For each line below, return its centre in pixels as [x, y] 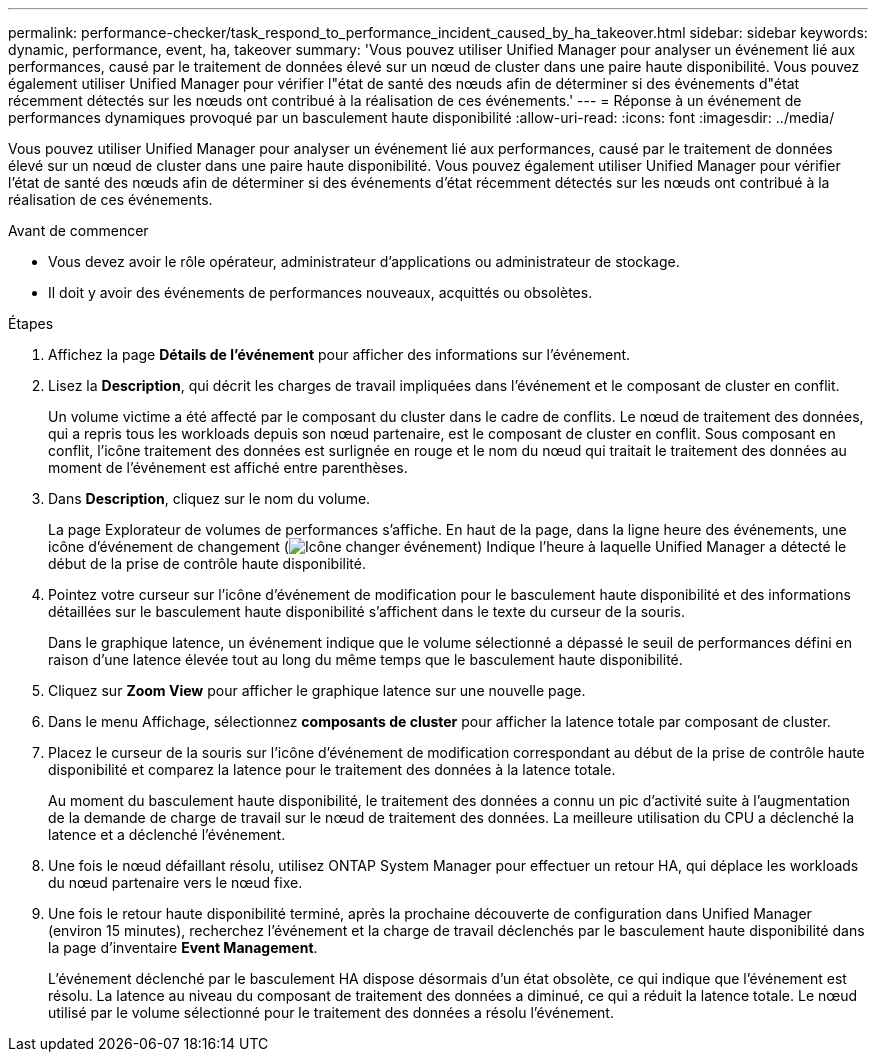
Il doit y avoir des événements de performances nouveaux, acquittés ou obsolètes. [320, 292]
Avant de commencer [78, 230]
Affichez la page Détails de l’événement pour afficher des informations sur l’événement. [339, 354]
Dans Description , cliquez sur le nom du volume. [209, 498]
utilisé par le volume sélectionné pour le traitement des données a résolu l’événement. [331, 1012]
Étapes [31, 323]
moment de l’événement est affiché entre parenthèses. [228, 467]
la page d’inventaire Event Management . [183, 947]
